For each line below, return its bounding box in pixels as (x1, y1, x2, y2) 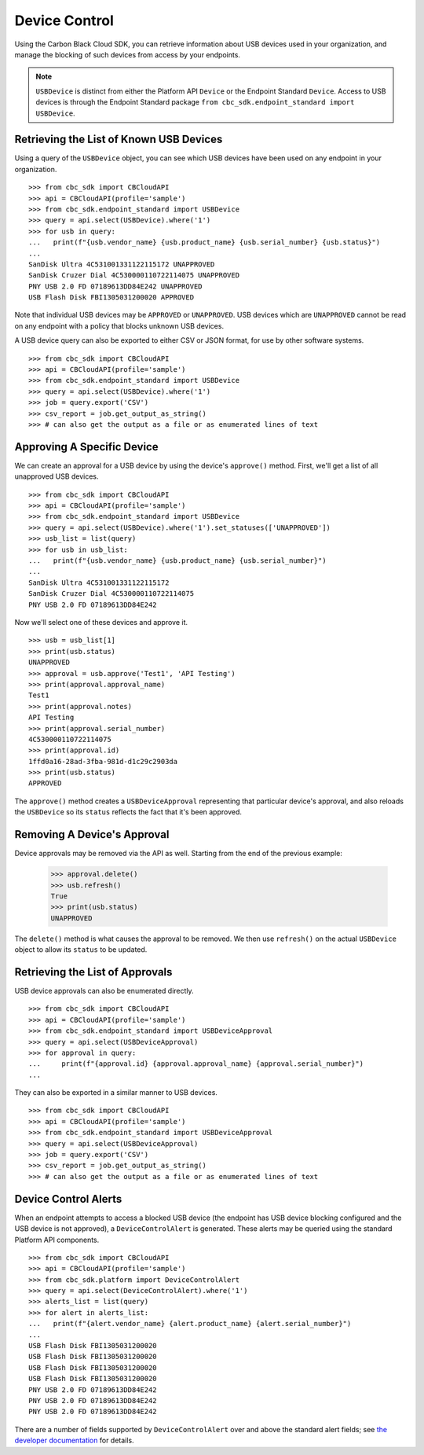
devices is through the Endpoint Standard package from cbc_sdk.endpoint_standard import (35, 97, 355, 107)
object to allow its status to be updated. (14, 945, 148, 954)
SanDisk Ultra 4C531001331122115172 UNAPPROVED (28, 259, 215, 269)
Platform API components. (14, 1235, 100, 1244)
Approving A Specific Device (14, 440, 159, 454)
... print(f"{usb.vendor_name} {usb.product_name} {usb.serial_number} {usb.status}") (28, 238, 381, 247)
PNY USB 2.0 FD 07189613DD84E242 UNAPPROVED (28, 281, 203, 291)
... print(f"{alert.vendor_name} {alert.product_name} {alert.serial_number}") (28, 1319, 352, 1328)
